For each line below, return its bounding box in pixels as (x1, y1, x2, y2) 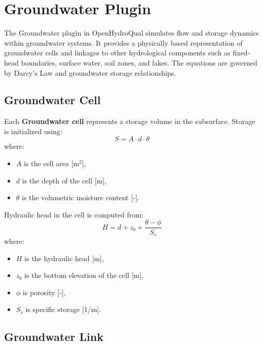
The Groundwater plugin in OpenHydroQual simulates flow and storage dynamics (4, 27, 259, 38)
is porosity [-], (22, 287, 66, 297)
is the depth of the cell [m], (22, 175, 107, 185)
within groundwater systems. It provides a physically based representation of (4, 37, 243, 48)
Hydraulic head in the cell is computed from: (4, 209, 144, 219)
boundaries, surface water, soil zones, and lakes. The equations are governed (21, 57, 257, 68)
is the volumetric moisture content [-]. (22, 192, 140, 203)
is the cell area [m (23, 158, 79, 169)
